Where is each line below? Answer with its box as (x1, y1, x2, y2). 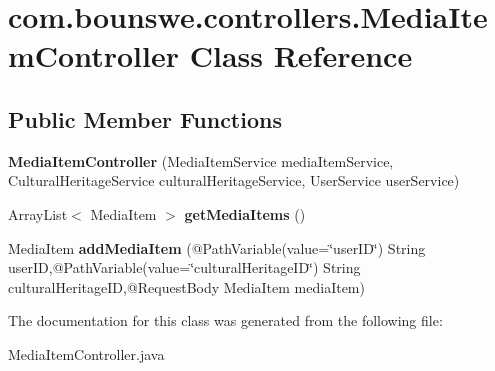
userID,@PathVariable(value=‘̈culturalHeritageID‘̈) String (8, 257, 361, 278)
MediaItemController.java (8, 343, 165, 364)
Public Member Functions (8, 103, 282, 134)
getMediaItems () (184, 203, 306, 224)
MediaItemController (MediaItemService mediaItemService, (8, 150, 394, 171)
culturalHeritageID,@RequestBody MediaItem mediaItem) (8, 276, 365, 297)
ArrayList (8, 203, 68, 224)
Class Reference (189, 35, 413, 76)
